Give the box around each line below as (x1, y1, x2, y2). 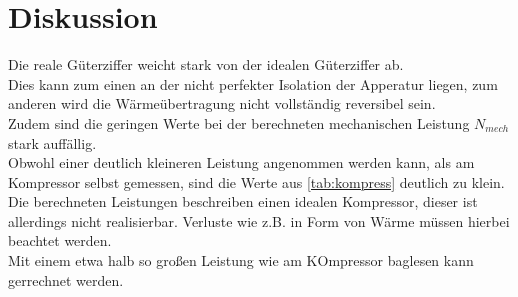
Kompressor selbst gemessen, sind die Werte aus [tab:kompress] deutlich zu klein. (8, 171, 505, 192)
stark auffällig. (8, 132, 97, 153)
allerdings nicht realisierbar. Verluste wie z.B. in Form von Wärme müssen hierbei (8, 210, 510, 231)
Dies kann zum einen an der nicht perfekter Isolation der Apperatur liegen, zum (8, 73, 498, 94)
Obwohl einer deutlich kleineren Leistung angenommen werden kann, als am (8, 152, 475, 173)
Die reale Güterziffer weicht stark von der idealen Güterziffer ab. (8, 54, 404, 75)
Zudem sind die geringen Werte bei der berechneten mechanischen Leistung (8, 112, 470, 133)
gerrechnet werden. (8, 269, 124, 290)
